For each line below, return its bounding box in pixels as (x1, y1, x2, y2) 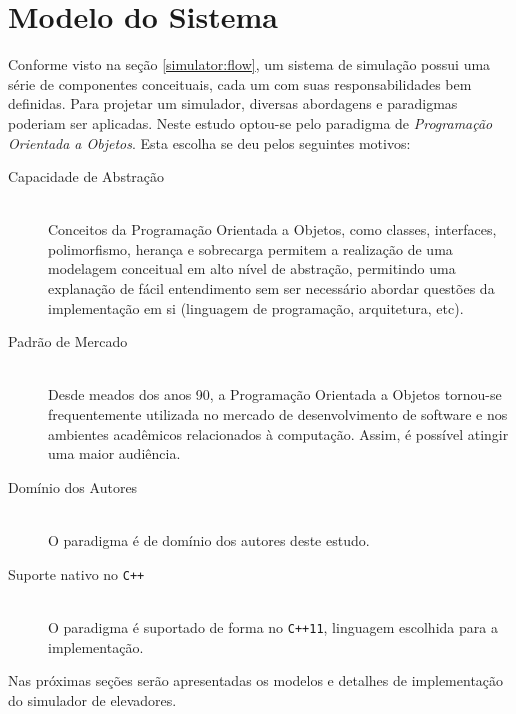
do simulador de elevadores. (8, 689, 177, 710)
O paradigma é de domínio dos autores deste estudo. (48, 530, 370, 550)
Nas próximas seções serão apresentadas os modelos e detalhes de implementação (8, 670, 504, 691)
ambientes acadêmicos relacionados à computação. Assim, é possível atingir (48, 423, 509, 444)
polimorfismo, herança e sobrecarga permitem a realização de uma (48, 238, 453, 259)
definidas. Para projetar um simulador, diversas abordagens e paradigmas (8, 93, 458, 114)
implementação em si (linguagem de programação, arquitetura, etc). (48, 297, 464, 318)
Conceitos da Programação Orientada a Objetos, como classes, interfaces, (48, 219, 497, 240)
